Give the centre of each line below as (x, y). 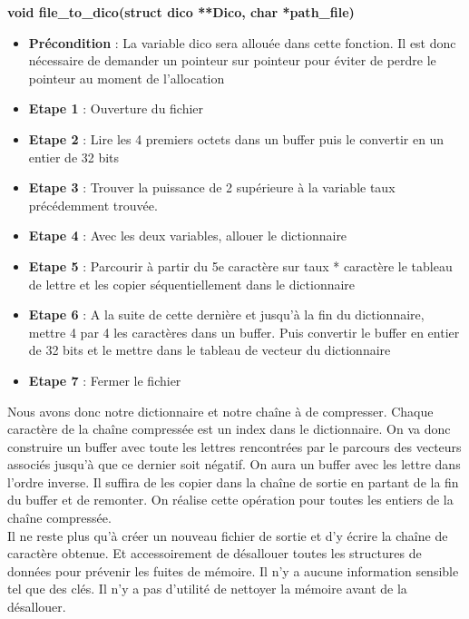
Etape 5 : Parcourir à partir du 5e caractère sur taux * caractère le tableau (240, 265)
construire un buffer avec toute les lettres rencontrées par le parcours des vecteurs (234, 446)
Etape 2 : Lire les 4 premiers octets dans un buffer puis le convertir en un (236, 138)
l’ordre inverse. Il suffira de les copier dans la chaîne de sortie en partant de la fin (233, 481)
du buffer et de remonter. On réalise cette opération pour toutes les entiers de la (230, 500)
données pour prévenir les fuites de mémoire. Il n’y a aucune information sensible (233, 570)
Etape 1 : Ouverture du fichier (116, 108)
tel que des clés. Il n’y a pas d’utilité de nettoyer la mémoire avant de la (207, 589)
